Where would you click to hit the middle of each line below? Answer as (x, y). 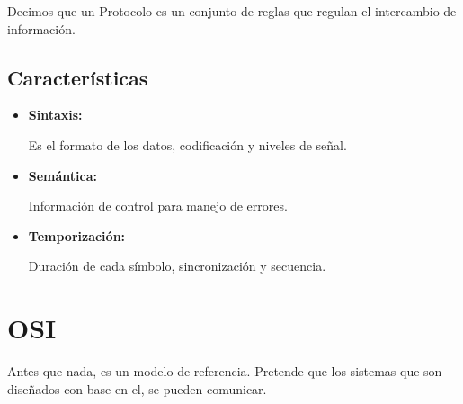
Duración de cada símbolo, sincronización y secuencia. (177, 266)
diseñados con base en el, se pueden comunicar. (137, 388)
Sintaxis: (55, 115)
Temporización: (77, 235)
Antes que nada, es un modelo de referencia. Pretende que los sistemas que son (225, 371)
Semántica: (63, 175)
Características (78, 77)
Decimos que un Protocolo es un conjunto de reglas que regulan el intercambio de (232, 11)
